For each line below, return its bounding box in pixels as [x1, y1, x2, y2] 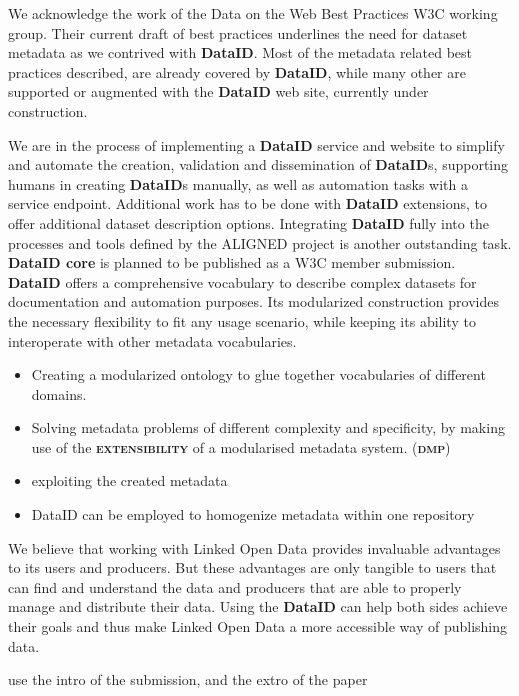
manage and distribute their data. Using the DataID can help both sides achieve [8, 596, 508, 617]
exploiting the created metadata [31, 470, 228, 491]
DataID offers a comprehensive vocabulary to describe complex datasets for [8, 271, 477, 292]
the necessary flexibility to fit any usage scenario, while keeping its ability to [8, 310, 476, 331]
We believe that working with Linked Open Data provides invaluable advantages [8, 537, 501, 558]
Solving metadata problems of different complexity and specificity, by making [31, 417, 505, 438]
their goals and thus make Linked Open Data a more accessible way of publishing [8, 616, 507, 637]
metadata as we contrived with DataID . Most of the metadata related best [8, 42, 473, 63]
